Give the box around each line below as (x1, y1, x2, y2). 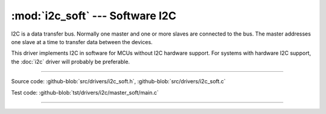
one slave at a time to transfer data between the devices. (11, 38, 153, 45)
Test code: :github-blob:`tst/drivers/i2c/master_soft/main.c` (11, 89, 159, 96)
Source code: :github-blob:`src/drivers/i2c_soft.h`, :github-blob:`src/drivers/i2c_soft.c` (11, 78, 226, 85)
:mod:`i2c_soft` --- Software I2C (11, 9, 176, 22)
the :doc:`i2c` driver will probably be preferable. (11, 58, 130, 65)
